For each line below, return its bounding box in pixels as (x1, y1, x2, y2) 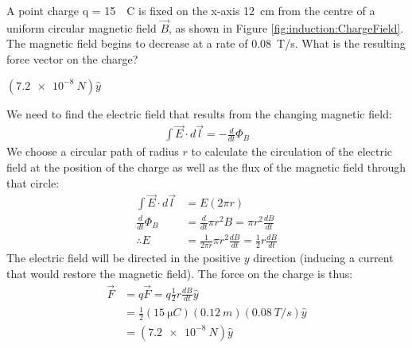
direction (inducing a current (253, 249, 394, 266)
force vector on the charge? (6, 51, 138, 67)
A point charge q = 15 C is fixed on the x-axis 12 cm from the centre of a (6, 2, 375, 18)
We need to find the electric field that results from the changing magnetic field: (6, 105, 392, 122)
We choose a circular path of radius (6, 143, 179, 160)
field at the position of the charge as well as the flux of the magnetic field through (6, 159, 406, 176)
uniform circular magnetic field (6, 19, 157, 36)
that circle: (6, 174, 60, 191)
